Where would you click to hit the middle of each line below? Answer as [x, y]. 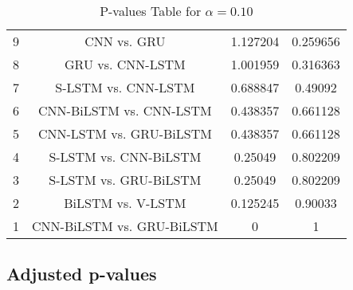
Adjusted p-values [82, 274]
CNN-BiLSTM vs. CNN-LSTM [125, 110]
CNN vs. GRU [125, 41]
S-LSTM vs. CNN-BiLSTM [125, 157]
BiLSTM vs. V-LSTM [125, 203]
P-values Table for [151, 11]
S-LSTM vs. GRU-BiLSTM [125, 180]
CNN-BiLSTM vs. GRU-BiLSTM [125, 226]
